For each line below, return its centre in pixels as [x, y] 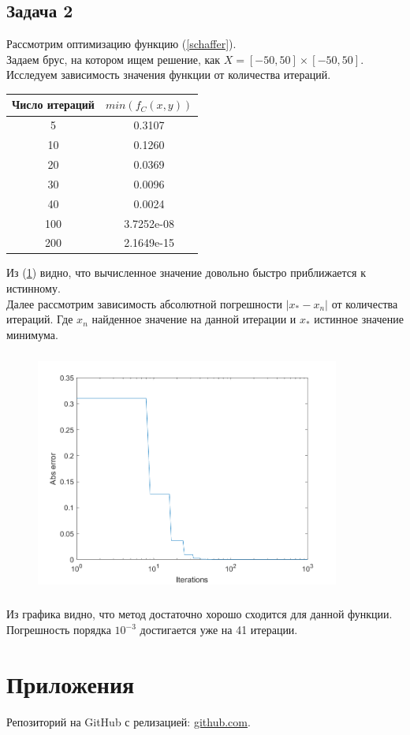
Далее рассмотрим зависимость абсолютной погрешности [145, 303]
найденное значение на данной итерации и [194, 319]
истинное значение [359, 319]
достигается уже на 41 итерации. [219, 629]
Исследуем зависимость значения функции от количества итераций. [169, 75]
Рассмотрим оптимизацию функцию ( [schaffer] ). [121, 44]
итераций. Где [40, 319]
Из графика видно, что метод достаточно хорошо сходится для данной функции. [199, 614]
